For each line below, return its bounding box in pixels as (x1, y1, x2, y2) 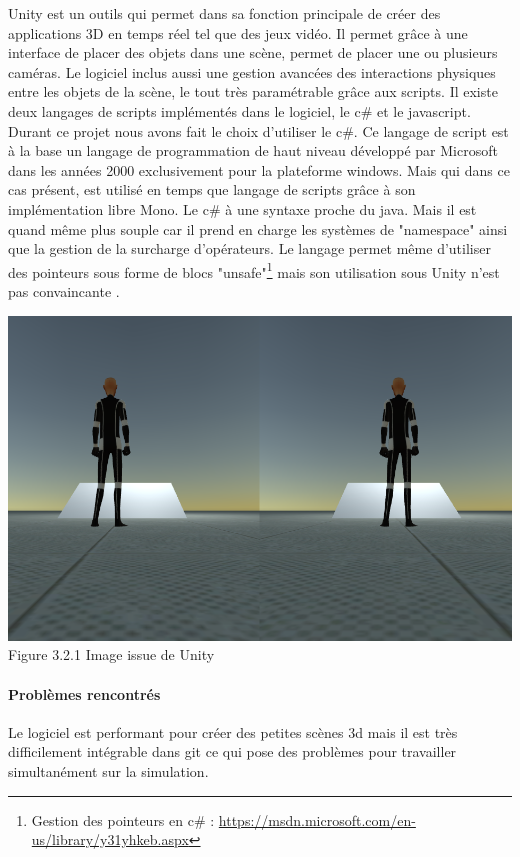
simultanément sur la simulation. (8, 760, 209, 781)
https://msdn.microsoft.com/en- (218, 809, 416, 830)
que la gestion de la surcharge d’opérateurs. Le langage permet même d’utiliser (8, 238, 491, 259)
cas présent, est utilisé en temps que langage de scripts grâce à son (8, 179, 416, 200)
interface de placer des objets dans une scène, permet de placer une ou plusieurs (8, 42, 498, 63)
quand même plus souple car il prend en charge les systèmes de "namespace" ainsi (8, 218, 508, 239)
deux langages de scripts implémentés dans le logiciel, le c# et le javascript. (8, 100, 471, 121)
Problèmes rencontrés (8, 683, 161, 704)
